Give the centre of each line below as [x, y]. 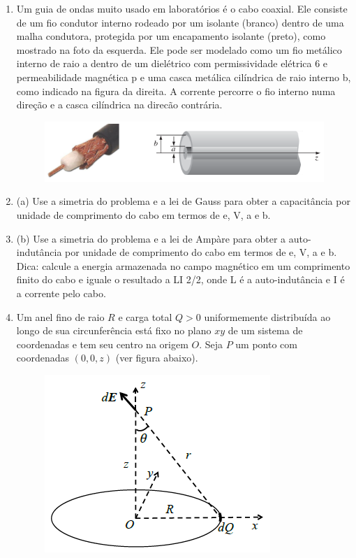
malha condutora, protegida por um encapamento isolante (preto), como [171, 36]
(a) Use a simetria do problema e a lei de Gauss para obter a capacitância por [183, 201]
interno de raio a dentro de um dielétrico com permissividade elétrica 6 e [172, 63]
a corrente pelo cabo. [61, 293]
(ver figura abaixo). [157, 358]
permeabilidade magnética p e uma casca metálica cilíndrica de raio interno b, [184, 77]
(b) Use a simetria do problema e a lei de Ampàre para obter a [151, 238]
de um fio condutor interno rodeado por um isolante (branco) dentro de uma [180, 22]
